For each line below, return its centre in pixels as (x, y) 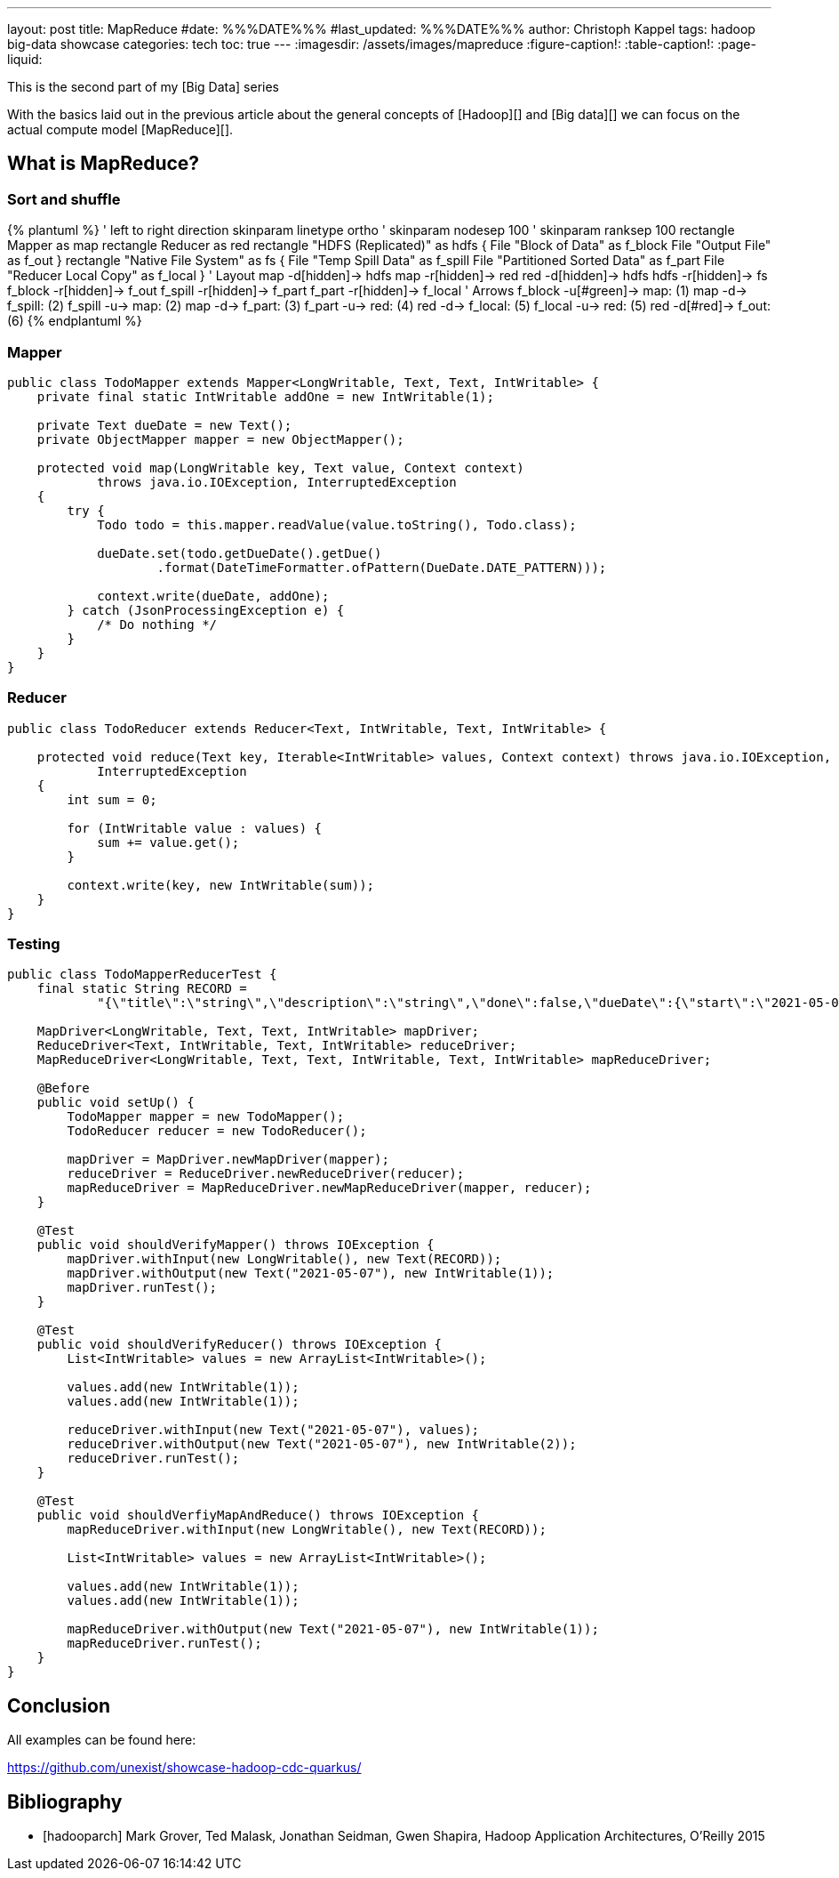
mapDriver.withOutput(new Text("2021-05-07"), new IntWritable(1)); (311, 1273)
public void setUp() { (116, 1103)
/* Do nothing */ (157, 624)
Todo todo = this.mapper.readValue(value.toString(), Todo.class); (337, 524)
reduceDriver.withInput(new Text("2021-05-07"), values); (273, 1430)
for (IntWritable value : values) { (195, 828)
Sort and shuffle (64, 199)
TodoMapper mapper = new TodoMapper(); (206, 1117)
